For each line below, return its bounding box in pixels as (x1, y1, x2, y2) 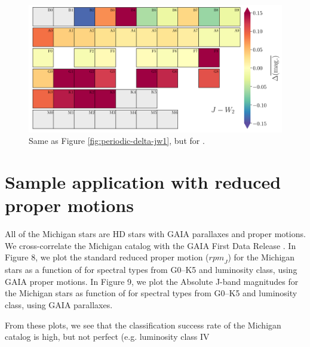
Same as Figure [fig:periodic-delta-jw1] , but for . (29, 134, 205, 147)
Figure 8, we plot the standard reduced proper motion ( (5, 251, 209, 263)
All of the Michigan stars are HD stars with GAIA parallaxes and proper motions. (5, 228, 306, 240)
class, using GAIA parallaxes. (5, 298, 113, 311)
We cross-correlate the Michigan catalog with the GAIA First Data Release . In (5, 239, 296, 251)
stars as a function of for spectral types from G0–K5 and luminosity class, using (5, 263, 297, 276)
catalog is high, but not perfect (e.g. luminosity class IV (5, 330, 210, 343)
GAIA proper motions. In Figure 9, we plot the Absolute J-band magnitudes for (5, 275, 299, 287)
